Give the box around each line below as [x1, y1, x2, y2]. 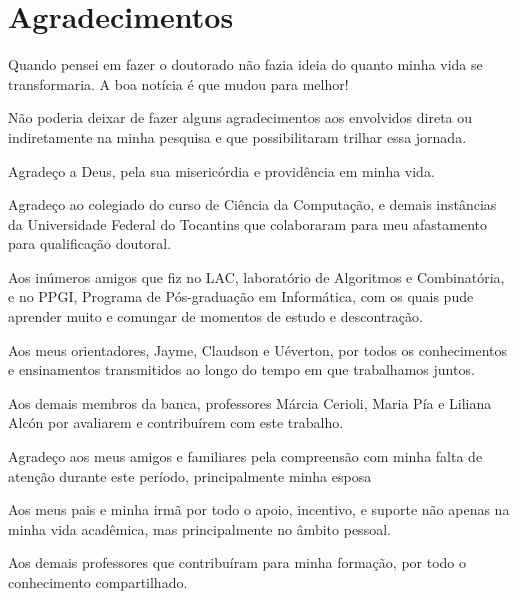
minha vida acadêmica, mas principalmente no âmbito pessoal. [8, 518, 391, 539]
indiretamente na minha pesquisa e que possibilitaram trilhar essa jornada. [8, 126, 467, 147]
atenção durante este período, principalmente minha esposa [8, 465, 372, 486]
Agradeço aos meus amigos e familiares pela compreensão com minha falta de [8, 446, 483, 467]
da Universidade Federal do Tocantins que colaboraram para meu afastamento [8, 213, 487, 234]
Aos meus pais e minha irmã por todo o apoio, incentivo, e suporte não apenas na [8, 499, 510, 520]
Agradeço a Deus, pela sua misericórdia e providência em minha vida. [8, 160, 435, 181]
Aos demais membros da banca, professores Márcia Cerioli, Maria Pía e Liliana [8, 392, 492, 413]
